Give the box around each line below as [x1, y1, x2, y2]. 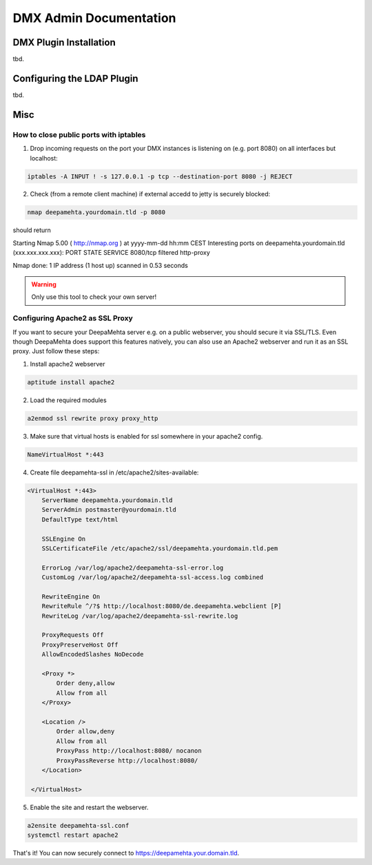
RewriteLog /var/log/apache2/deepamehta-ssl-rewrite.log [41, 612, 238, 620]
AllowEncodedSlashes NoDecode [41, 651, 144, 658]
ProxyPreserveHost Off [41, 640, 118, 649]
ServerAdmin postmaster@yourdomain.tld [41, 506, 177, 514]
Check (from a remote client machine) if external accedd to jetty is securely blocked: [30, 190, 271, 198]
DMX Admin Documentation [12, 10, 176, 25]
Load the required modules [30, 396, 107, 404]
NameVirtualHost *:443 [27, 450, 104, 458]
